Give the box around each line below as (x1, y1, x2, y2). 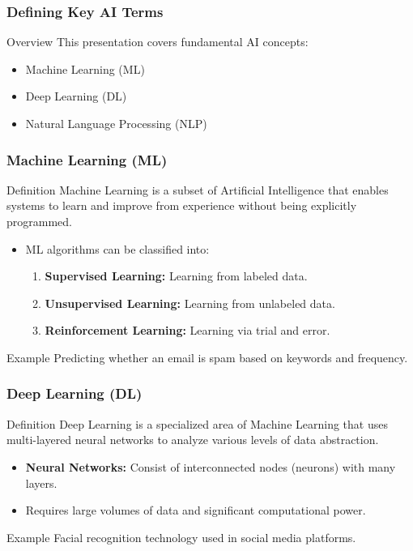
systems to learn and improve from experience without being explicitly (6, 197, 357, 214)
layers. (25, 474, 57, 491)
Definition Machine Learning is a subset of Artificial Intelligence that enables (6, 181, 389, 198)
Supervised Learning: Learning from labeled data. (45, 267, 308, 284)
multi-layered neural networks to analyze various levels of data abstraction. (6, 431, 379, 448)
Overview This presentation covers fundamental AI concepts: (6, 33, 309, 50)
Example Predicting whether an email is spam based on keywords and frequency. (6, 348, 408, 365)
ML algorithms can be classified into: (25, 240, 210, 257)
